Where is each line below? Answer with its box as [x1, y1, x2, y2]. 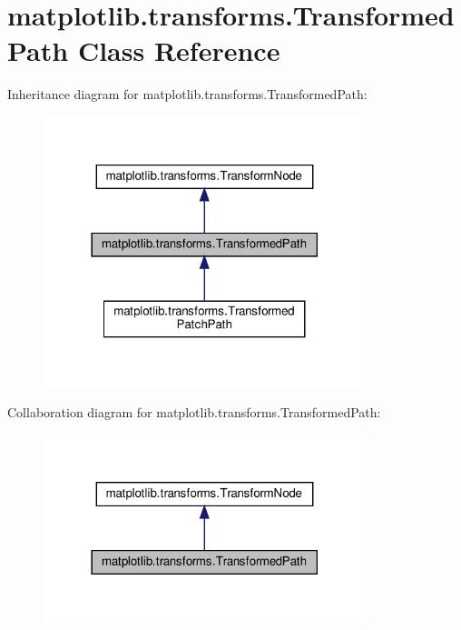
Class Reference [77, 32, 280, 69]
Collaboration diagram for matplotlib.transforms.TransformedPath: [7, 402, 381, 421]
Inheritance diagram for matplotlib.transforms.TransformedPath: [7, 85, 368, 104]
